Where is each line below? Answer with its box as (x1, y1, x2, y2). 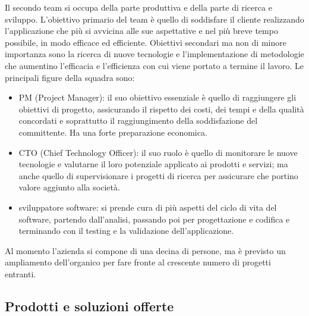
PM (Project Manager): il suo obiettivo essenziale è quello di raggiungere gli (18, 91, 297, 104)
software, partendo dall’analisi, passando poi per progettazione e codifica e (18, 212, 290, 225)
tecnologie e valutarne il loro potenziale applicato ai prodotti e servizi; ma (18, 158, 288, 170)
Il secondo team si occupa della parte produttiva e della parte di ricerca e (5, 1, 272, 13)
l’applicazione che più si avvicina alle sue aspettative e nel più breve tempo (5, 24, 278, 37)
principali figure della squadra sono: (5, 71, 135, 83)
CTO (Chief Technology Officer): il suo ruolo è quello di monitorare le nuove (18, 146, 298, 158)
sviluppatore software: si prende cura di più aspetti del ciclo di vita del (18, 201, 277, 213)
